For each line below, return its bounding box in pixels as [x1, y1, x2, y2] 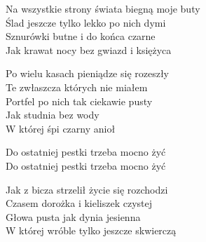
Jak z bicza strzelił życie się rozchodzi [6, 182, 168, 196]
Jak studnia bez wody [6, 107, 99, 122]
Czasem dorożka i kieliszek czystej [6, 196, 153, 210]
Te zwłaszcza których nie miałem [6, 79, 148, 94]
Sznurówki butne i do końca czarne [6, 29, 156, 43]
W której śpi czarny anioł [6, 121, 116, 135]
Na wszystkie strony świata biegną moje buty [6, 1, 200, 15]
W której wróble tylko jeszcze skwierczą [6, 223, 177, 238]
